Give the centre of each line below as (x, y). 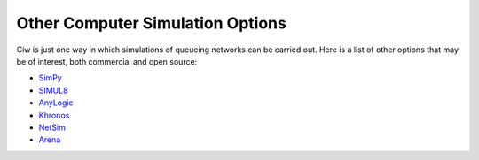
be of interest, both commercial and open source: (107, 61)
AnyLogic (56, 103)
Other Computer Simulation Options (152, 23)
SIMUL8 (53, 90)
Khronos (54, 115)
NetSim (52, 127)
